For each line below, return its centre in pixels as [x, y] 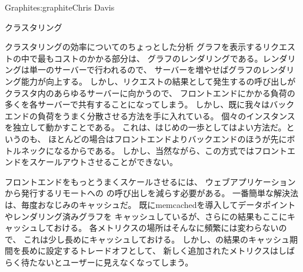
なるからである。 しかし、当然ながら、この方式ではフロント [171, 150]
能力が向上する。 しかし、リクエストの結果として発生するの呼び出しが [158, 81]
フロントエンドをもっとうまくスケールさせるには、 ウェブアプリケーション [150, 181]
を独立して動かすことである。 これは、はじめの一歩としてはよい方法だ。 [146, 127]
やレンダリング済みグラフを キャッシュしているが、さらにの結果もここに [146, 216]
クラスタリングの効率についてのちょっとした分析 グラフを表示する [134, 47]
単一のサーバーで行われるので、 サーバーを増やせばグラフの [145, 70]
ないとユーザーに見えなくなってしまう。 [115, 262]
